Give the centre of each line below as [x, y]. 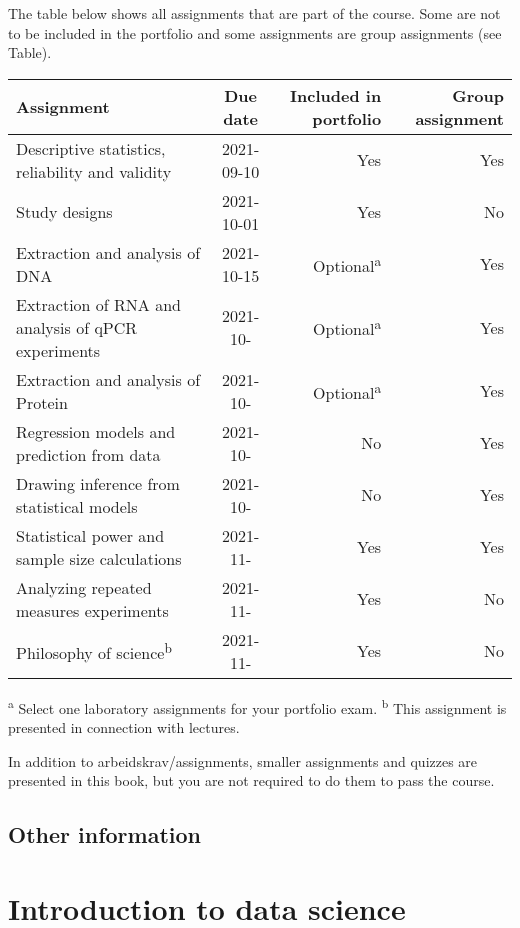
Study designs [64, 212]
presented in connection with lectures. [124, 727]
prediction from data [88, 454]
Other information [104, 834]
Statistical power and [90, 535]
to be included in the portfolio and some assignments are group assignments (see [255, 32]
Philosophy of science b [94, 650]
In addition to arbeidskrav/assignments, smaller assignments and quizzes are [243, 760]
